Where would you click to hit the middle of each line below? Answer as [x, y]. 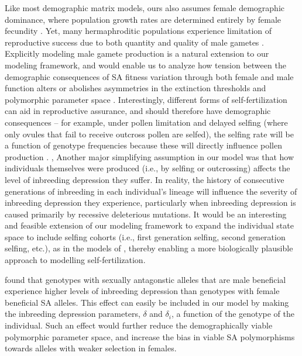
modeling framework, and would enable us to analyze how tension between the [145, 65]
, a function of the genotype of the [233, 314]
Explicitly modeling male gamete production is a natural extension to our [137, 53]
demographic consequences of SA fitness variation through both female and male [149, 76]
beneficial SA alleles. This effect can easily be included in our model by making [147, 302]
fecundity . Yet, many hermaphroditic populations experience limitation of [138, 31]
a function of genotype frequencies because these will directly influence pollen [143, 145]
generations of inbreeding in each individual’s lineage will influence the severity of [151, 191]
